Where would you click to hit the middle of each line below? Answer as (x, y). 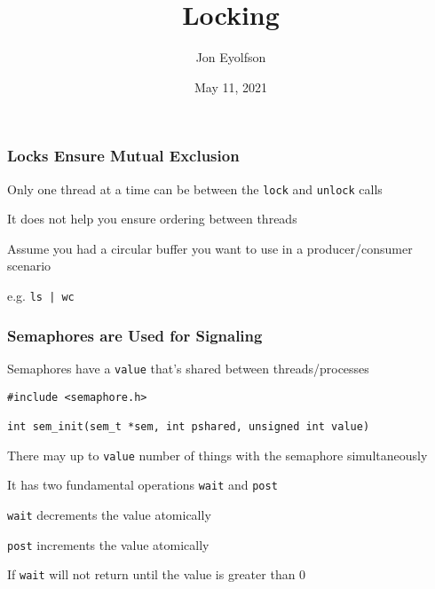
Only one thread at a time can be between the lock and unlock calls (195, 188)
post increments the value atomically (108, 544)
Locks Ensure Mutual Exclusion (123, 156)
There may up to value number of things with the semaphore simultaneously (217, 455)
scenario (29, 266)
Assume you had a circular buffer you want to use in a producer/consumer (210, 248)
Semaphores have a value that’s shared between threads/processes (188, 368)
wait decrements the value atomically (109, 514)
